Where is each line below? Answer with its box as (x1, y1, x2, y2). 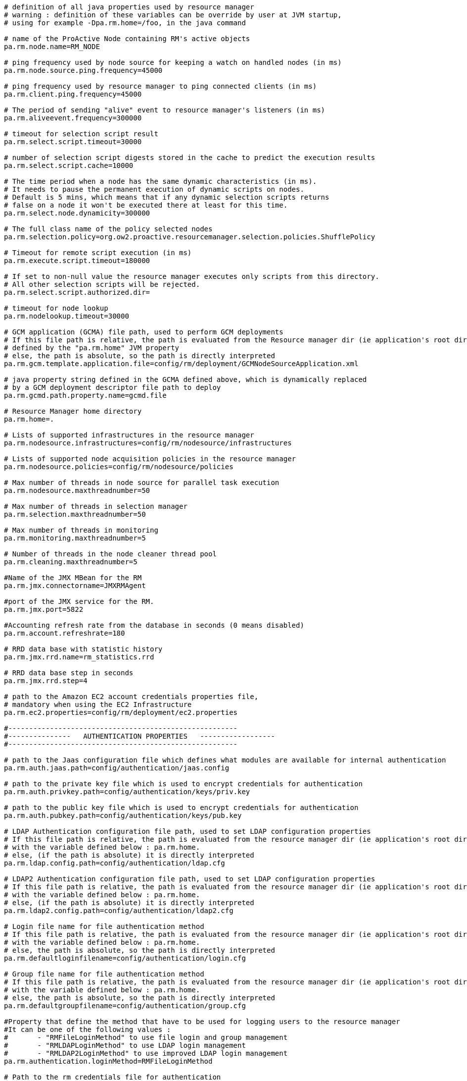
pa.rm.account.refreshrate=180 (4, 629, 125, 637)
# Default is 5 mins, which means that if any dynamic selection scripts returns (4, 193, 329, 201)
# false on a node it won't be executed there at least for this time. (4, 201, 288, 209)
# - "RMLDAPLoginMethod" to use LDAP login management (4, 1041, 246, 1049)
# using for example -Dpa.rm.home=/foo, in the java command (4, 19, 246, 27)
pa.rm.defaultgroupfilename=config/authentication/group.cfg (4, 1002, 246, 1010)
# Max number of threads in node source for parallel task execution (4, 479, 280, 486)
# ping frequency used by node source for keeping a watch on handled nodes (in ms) (4, 58, 342, 66)
